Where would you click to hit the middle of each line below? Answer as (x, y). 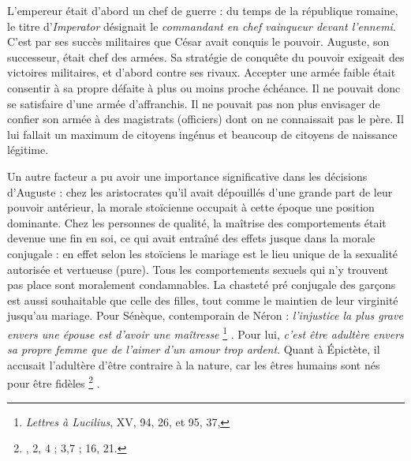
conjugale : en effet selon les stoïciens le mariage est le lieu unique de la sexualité (203, 253)
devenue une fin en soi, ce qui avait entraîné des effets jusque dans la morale (191, 238)
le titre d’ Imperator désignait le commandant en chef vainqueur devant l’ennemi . (202, 26)
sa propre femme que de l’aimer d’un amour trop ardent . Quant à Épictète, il (194, 349)
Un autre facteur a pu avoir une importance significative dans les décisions (187, 176)
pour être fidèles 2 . (54, 382)
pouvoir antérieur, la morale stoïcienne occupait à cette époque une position (191, 207)
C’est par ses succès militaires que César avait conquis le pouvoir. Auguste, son (198, 41)
